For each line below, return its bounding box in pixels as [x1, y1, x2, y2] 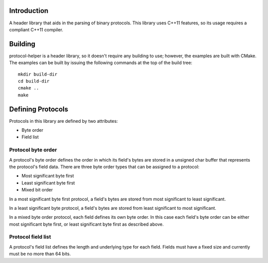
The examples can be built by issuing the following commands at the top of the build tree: [9, 60, 193, 66]
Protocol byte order [9, 147, 57, 154]
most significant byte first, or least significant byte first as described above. [9, 221, 164, 227]
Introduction [9, 6, 49, 15]
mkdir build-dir [18, 71, 58, 77]
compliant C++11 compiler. [9, 26, 64, 32]
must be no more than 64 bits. [9, 251, 71, 257]
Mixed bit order [21, 187, 53, 193]
